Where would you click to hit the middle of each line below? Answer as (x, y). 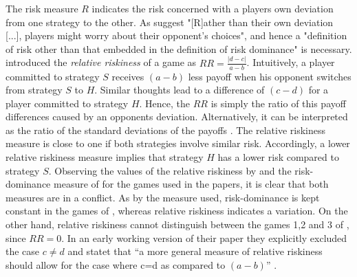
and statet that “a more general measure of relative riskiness (195, 251)
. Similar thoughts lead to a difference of (180, 90)
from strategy (34, 90)
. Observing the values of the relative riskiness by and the (170, 170)
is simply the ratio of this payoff (278, 103)
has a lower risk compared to (278, 157)
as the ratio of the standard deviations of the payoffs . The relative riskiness (166, 130)
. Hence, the (165, 103)
